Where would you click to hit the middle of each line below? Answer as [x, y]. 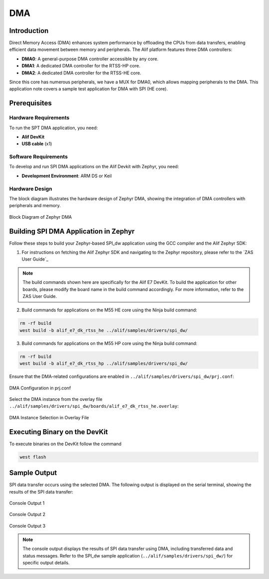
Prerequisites [30, 103]
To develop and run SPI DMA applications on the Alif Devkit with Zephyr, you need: [94, 167]
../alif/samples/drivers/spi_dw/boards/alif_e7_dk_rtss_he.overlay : [94, 406]
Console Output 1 [27, 503]
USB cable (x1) [37, 144]
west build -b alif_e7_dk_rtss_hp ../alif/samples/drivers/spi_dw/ [104, 364]
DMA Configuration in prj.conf [40, 388]
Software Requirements [39, 157]
